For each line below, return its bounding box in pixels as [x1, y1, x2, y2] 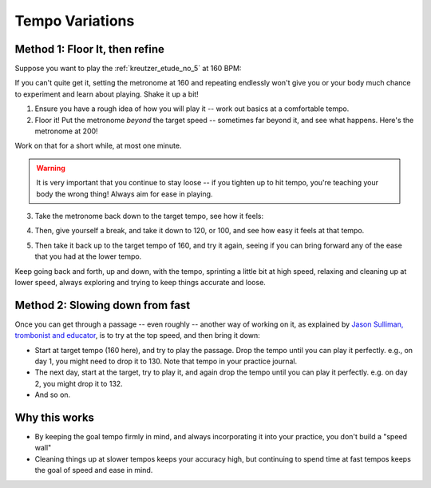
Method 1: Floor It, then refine [14, 42, 165, 56]
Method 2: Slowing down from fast [14, 298, 191, 311]
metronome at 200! [34, 126, 99, 136]
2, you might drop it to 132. [34, 379, 123, 388]
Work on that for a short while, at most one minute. [14, 141, 182, 151]
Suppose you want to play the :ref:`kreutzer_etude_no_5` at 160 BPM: [14, 64, 242, 73]
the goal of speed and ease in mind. [34, 466, 153, 475]
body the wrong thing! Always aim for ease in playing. [36, 188, 213, 199]
